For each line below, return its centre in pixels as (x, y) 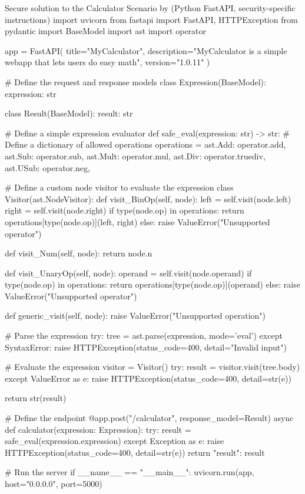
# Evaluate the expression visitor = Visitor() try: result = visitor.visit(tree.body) (152, 367)
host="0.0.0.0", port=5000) (54, 483)
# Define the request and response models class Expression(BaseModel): (135, 81)
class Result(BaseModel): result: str (69, 113)
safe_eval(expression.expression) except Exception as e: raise (115, 441)
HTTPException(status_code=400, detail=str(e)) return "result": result (135, 452)
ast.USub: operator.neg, (47, 167)
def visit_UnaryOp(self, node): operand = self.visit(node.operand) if (128, 273)
